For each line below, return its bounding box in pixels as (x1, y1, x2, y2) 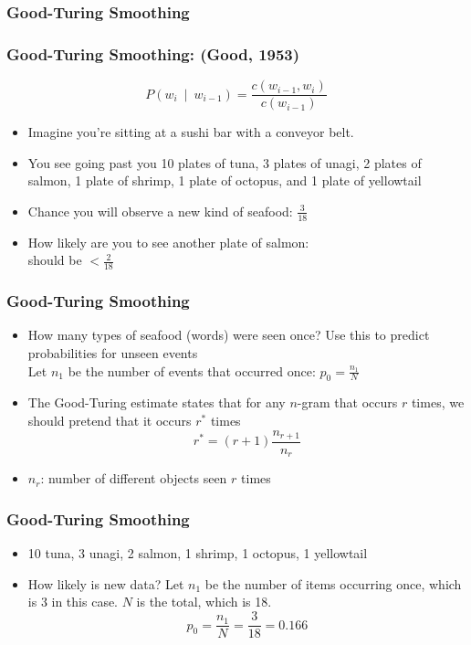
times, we (411, 393, 465, 412)
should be (27, 250, 82, 270)
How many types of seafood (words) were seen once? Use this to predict (27, 325, 430, 344)
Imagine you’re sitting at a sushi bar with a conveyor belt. (27, 122, 354, 142)
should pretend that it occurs (27, 410, 192, 429)
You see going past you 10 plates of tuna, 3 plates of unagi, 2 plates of (27, 153, 422, 172)
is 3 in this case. (27, 592, 119, 611)
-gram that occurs (297, 393, 398, 412)
